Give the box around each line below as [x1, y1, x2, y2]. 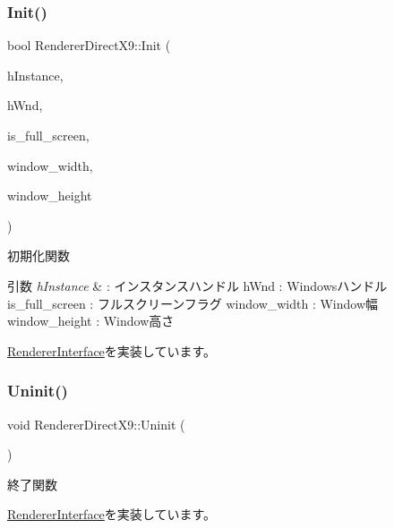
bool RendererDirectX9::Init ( [7, 36, 171, 55]
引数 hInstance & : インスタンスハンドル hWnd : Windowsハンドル [7, 276, 388, 294]
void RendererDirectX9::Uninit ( [7, 414, 185, 433]
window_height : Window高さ [7, 311, 175, 330]
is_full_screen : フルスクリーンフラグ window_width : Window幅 [7, 294, 379, 312]
